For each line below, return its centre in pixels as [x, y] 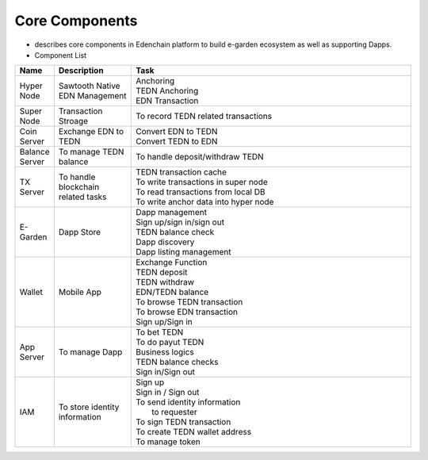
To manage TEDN [91, 152]
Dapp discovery [165, 242]
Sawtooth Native [89, 86]
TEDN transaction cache [182, 172]
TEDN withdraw [165, 282]
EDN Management [92, 96]
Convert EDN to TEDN [177, 132]
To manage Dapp [90, 352]
